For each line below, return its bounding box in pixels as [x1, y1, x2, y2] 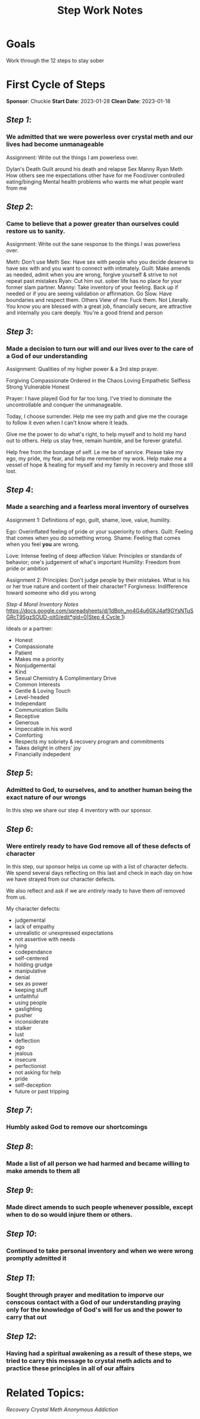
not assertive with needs [14, 936, 76, 943]
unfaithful [14, 993, 39, 1000]
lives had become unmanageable [6, 140, 104, 149]
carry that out [6, 1313, 47, 1321]
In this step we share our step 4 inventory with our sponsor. [6, 807, 152, 814]
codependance [14, 948, 52, 955]
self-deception [14, 1081, 52, 1088]
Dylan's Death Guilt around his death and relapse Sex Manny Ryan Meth [6, 165, 183, 172]
